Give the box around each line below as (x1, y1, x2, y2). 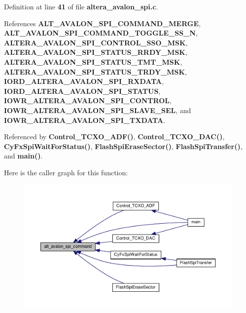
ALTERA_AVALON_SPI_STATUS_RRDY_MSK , (4, 47, 187, 57)
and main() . (4, 151, 43, 161)
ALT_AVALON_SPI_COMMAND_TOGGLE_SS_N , (4, 28, 198, 38)
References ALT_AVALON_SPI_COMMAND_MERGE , (4, 18, 201, 28)
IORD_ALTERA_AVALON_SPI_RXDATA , (4, 76, 164, 86)
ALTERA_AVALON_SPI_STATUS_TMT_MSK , (4, 56, 182, 67)
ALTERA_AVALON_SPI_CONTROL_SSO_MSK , (4, 37, 188, 47)
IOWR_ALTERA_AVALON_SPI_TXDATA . (4, 115, 166, 125)
